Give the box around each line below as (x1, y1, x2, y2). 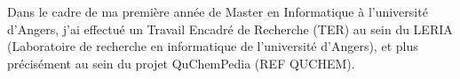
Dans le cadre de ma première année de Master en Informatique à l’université (7, 3, 428, 20)
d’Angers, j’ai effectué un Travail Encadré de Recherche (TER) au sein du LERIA (7, 19, 453, 38)
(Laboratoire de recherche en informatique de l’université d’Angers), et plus (7, 37, 418, 55)
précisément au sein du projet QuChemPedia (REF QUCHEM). (7, 54, 355, 72)
